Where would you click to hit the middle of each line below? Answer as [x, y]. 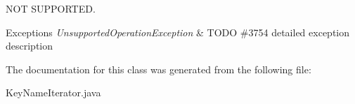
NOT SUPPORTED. [51, 8]
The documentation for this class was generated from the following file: [159, 69]
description [30, 46]
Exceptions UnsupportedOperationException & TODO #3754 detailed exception [178, 32]
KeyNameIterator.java [53, 92]
